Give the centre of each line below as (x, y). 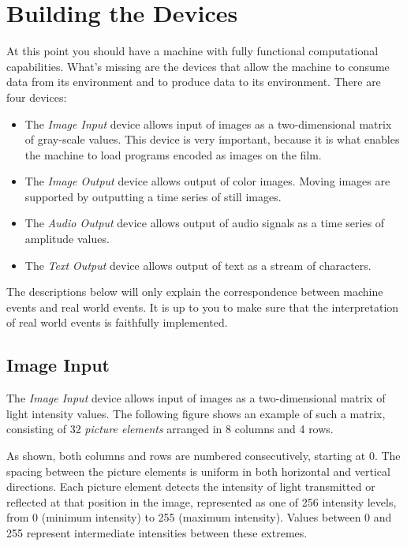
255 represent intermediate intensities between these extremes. (157, 532)
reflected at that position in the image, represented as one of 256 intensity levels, (202, 501)
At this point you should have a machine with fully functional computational (192, 51)
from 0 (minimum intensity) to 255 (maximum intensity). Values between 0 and (199, 517)
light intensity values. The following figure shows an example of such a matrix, (196, 413)
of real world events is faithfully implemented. (117, 322)
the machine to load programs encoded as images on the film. (173, 154)
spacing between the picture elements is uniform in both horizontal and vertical (198, 471)
